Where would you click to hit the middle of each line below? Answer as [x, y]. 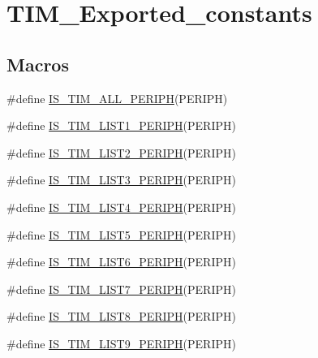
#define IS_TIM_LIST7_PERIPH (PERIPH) [121, 289]
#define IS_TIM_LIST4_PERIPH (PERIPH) [121, 207]
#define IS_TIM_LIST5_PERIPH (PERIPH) [121, 234]
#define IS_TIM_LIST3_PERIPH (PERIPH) [121, 180]
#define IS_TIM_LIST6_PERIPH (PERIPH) [121, 262]
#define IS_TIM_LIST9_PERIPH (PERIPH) [121, 343]
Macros [38, 64]
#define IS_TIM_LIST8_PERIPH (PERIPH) [121, 316]
